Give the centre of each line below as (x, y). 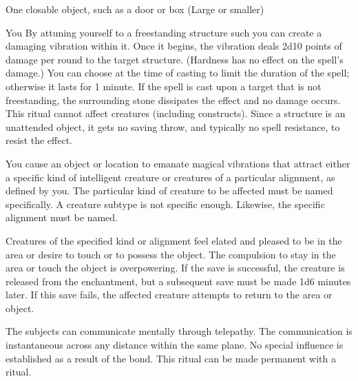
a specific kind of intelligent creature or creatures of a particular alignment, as (170, 177)
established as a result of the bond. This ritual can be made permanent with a (171, 358)
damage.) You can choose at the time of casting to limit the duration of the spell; (178, 73)
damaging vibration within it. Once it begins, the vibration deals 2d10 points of (174, 46)
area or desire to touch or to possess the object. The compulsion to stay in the (171, 254)
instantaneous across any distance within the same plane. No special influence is (175, 345)
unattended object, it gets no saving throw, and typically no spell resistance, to (173, 126)
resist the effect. (39, 140)
